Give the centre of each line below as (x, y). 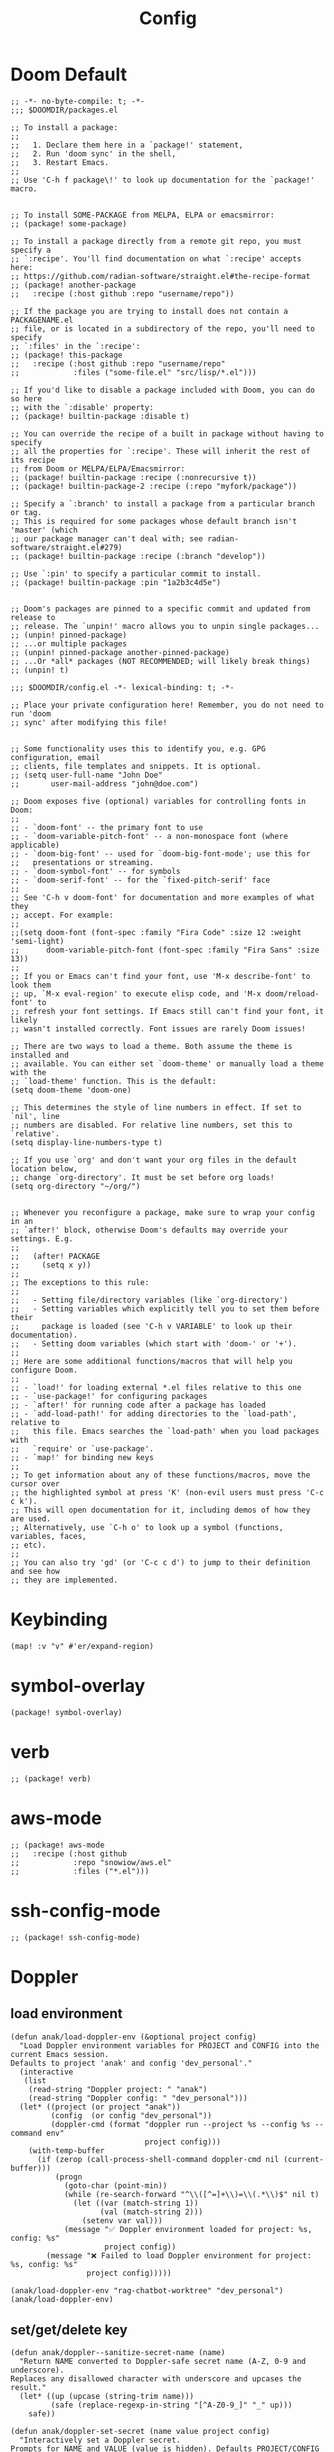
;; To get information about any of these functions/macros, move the (160, 1475)
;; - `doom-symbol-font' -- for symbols (96, 871)
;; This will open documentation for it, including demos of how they (160, 1510)
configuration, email (55, 757)
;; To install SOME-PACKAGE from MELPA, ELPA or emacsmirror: (142, 215)
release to (33, 617)
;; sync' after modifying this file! (89, 722)
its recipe (33, 460)
